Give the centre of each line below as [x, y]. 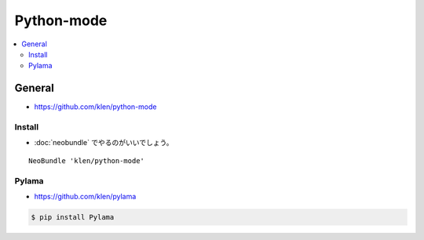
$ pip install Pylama [73, 217]
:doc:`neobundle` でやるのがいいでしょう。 [104, 143]
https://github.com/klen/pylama [85, 196]
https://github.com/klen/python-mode [95, 107]
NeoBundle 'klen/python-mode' [87, 160]
